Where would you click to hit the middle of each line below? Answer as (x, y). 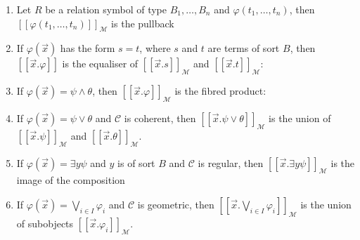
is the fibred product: (220, 91)
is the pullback (143, 23)
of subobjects (45, 223)
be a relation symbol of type (106, 9)
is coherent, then (160, 118)
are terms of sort (244, 48)
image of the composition (71, 180)
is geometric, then (176, 204)
